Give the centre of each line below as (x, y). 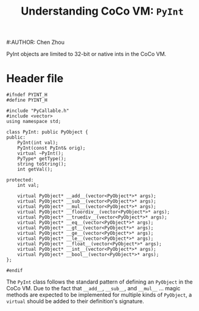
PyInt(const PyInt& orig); (51, 148)
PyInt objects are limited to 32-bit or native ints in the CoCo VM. (86, 54)
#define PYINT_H (27, 100)
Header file (35, 79)
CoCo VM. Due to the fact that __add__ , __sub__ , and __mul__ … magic (93, 288)
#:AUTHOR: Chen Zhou (36, 42)
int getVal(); (35, 169)
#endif (15, 271)
